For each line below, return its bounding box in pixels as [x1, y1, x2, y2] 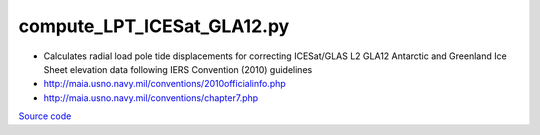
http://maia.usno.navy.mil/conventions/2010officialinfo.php [43, 78, 287, 90]
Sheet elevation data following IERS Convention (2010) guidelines [43, 63, 313, 75]
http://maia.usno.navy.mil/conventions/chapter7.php [43, 91, 259, 104]
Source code [18, 110, 72, 122]
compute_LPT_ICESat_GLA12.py [18, 15, 290, 37]
